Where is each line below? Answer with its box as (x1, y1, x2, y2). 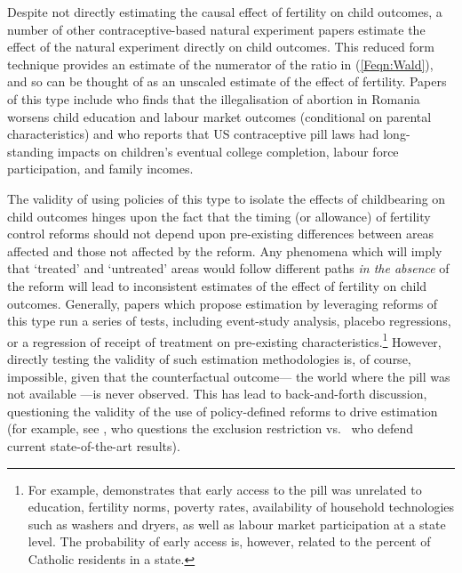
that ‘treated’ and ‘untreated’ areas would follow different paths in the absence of (7, 259, 450, 278)
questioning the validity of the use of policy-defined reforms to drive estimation (7, 401, 438, 420)
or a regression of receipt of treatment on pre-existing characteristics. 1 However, (7, 329, 442, 351)
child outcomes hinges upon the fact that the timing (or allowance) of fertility (7, 206, 431, 225)
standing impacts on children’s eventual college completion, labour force (7, 141, 399, 160)
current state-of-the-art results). (7, 436, 180, 455)
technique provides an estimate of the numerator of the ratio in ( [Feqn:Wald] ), (7, 54, 434, 73)
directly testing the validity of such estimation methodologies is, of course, (7, 349, 411, 367)
